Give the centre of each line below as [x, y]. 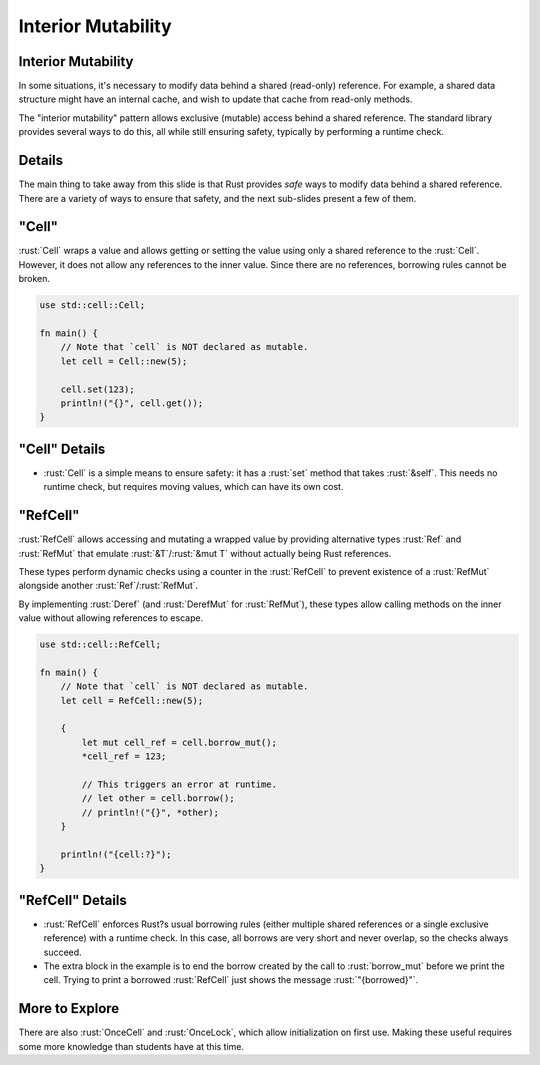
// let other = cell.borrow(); [158, 798]
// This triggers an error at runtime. [179, 784]
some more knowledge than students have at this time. [131, 1046]
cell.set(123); [97, 389]
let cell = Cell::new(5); [124, 361]
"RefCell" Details [72, 900]
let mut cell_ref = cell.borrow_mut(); [179, 742]
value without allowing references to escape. [111, 618]
